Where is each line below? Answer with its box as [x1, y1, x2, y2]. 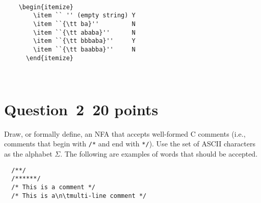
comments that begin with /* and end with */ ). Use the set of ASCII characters [4, 138, 255, 149]
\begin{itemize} [18, 3, 74, 11]
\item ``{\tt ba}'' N [33, 20, 136, 28]
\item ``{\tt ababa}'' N [33, 29, 136, 36]
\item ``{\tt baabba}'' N [33, 45, 136, 53]
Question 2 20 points [4, 98, 159, 119]
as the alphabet [4, 148, 53, 159]
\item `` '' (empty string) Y [33, 12, 136, 19]
